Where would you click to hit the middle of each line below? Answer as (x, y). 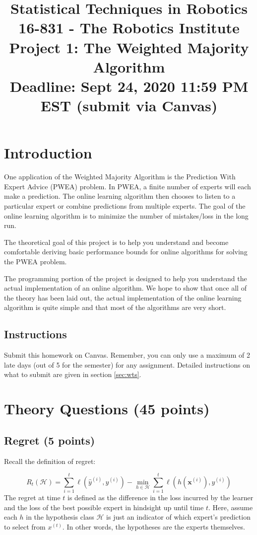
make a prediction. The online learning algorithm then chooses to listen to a (120, 196)
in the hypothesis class (60, 517)
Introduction (48, 153)
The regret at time (32, 497)
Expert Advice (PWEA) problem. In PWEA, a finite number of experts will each (128, 186)
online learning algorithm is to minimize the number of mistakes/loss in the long (126, 215)
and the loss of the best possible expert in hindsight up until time (104, 507)
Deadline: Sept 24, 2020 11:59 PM (129, 86)
